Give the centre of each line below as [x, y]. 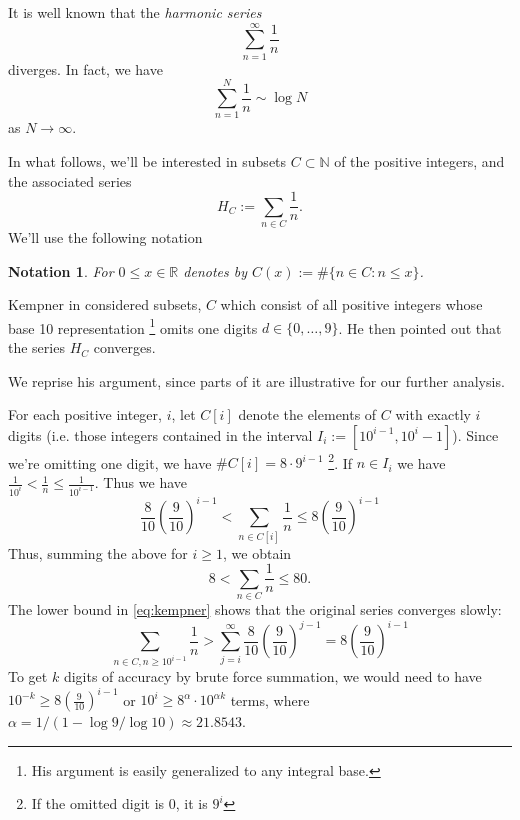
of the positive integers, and [419, 161]
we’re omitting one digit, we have [110, 462]
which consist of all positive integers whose [351, 304]
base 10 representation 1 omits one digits [133, 326]
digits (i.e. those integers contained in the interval [160, 434]
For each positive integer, [85, 414]
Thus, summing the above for [98, 552]
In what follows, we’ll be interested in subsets [147, 161]
